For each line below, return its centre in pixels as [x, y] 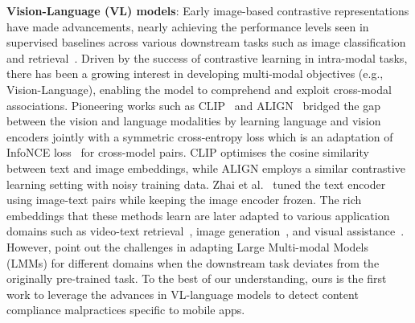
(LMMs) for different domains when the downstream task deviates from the [193, 262]
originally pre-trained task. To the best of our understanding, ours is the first [197, 278]
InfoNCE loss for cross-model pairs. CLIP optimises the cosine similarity [188, 152]
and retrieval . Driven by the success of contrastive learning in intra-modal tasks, [207, 57]
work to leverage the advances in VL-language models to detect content [183, 294]
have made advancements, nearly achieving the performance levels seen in [188, 26]
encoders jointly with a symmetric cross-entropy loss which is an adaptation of [200, 136]
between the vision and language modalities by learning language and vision [194, 121]
